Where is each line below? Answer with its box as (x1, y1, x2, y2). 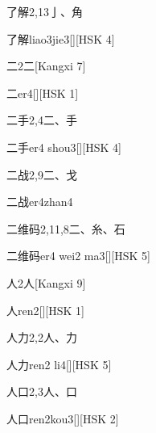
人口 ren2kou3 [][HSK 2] (6, 410, 119, 427)
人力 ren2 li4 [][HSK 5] (6, 355, 112, 372)
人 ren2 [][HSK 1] (6, 301, 84, 318)
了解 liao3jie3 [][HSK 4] (6, 30, 115, 47)
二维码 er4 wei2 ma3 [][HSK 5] (6, 247, 150, 264)
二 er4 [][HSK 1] (6, 84, 79, 101)
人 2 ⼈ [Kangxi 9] (6, 274, 86, 291)
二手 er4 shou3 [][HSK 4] (6, 138, 121, 155)
